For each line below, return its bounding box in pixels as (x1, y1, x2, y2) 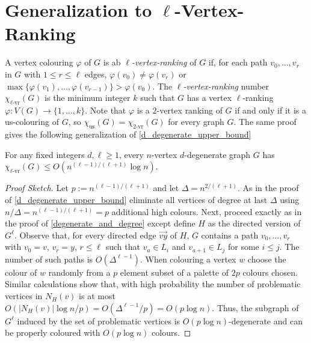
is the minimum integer (45, 91, 131, 104)
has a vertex (186, 91, 232, 104)
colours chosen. (242, 266, 298, 278)
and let (153, 181, 179, 194)
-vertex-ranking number (183, 79, 269, 92)
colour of (5, 266, 37, 278)
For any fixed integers (5, 148, 85, 160)
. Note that (85, 103, 126, 116)
